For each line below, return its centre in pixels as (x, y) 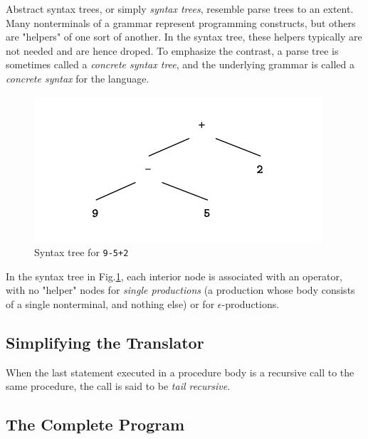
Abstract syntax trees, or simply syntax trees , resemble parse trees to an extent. (180, 9)
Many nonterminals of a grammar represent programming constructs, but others (181, 22)
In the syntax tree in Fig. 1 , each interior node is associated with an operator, (174, 276)
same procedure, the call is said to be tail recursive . (118, 386)
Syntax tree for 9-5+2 (82, 252)
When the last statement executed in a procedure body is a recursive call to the (180, 372)
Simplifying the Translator (105, 342)
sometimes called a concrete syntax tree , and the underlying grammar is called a (180, 64)
